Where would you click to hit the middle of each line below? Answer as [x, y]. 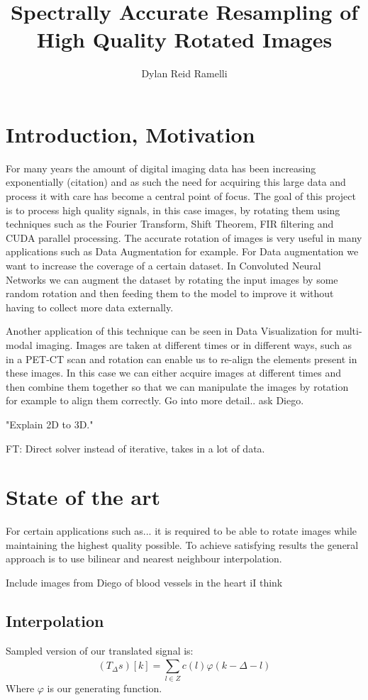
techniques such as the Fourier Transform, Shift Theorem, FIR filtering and [170, 224]
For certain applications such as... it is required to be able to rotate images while [182, 531]
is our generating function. [105, 688]
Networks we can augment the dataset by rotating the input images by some [172, 279]
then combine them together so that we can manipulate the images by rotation [177, 386]
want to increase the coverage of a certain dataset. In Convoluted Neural [163, 265]
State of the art [83, 497]
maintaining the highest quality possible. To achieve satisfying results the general [182, 544]
